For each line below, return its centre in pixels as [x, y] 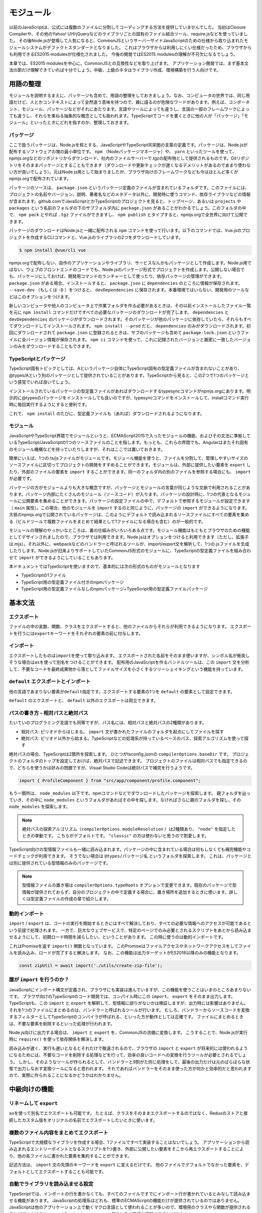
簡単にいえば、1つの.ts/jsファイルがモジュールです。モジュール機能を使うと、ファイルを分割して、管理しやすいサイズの [129, 458]
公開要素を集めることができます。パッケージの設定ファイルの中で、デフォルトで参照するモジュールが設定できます [136, 501]
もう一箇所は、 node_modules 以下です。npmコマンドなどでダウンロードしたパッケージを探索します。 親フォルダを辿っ [130, 793]
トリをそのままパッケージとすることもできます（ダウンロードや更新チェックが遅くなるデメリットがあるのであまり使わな [130, 165]
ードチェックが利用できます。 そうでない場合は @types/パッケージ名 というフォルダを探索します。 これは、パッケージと [130, 856]
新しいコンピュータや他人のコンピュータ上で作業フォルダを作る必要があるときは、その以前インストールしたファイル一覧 [130, 305]
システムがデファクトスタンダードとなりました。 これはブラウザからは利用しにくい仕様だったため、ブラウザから [139, 47]
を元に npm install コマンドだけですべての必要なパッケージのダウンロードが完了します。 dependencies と [119, 312]
